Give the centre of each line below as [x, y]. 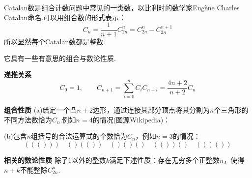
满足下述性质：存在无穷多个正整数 [164, 160]
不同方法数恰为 [28, 119]
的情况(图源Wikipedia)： [131, 119]
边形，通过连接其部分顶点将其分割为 [152, 110]
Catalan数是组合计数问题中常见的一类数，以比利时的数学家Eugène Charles [122, 7]
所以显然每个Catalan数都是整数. [55, 42]
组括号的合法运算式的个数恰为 [79, 136]
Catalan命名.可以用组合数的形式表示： [65, 17]
